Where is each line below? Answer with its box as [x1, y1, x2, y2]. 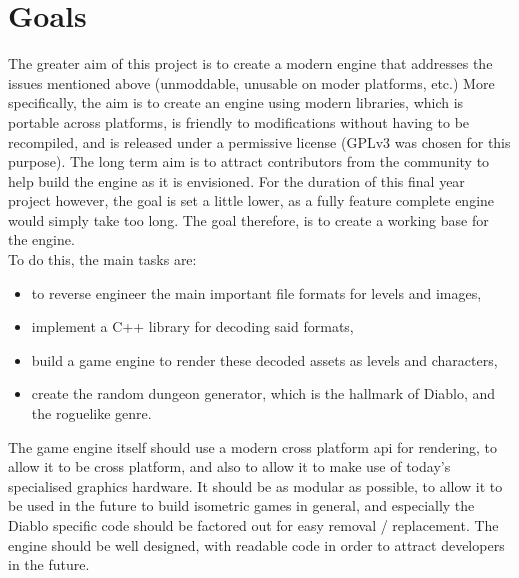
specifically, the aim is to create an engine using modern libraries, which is [8, 92, 464, 113]
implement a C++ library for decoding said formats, [31, 316, 354, 337]
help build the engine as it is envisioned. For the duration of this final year [8, 170, 465, 191]
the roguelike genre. [31, 403, 152, 424]
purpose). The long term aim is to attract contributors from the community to [8, 151, 490, 172]
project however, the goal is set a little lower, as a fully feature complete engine [8, 190, 495, 211]
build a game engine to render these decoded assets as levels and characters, [31, 349, 498, 370]
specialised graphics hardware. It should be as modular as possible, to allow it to [8, 475, 503, 496]
